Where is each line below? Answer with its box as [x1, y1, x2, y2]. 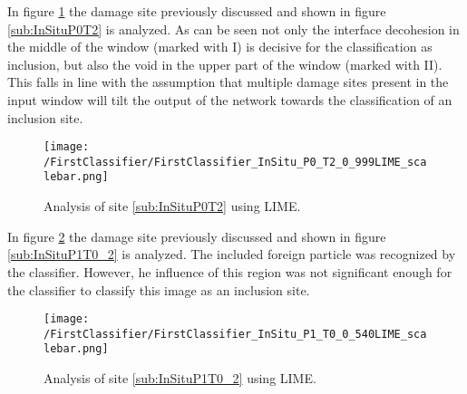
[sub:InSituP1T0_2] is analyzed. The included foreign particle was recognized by [7, 245, 456, 264]
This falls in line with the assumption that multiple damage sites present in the [7, 72, 449, 91]
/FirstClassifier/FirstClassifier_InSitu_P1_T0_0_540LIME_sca [44, 327, 427, 341]
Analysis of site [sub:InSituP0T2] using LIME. [44, 197, 301, 216]
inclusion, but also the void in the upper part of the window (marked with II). [7, 54, 443, 73]
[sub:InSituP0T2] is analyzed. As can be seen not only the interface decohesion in [7, 19, 460, 38]
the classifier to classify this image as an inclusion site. [7, 280, 310, 299]
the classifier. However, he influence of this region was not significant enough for [7, 262, 452, 281]
